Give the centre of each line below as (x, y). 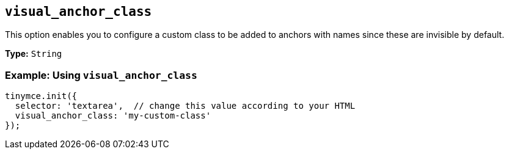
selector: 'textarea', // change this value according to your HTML (185, 106)
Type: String (34, 54)
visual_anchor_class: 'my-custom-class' (113, 116)
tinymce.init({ (41, 96)
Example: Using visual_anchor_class (101, 75)
